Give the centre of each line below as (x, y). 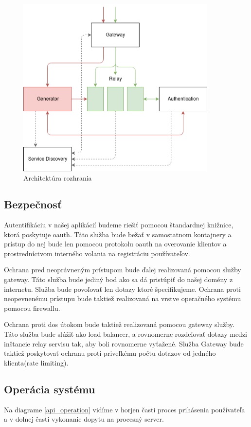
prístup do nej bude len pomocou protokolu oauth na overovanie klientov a (115, 244)
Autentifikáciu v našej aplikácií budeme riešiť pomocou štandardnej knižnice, (119, 225)
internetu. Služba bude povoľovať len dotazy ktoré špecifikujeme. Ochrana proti (122, 289)
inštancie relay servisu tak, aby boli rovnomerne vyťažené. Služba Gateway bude (124, 343)
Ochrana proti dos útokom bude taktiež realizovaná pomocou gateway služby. (119, 324)
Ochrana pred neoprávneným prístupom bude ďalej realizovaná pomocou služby (123, 270)
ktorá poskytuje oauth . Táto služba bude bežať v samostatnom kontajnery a (118, 234)
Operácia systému (50, 389)
